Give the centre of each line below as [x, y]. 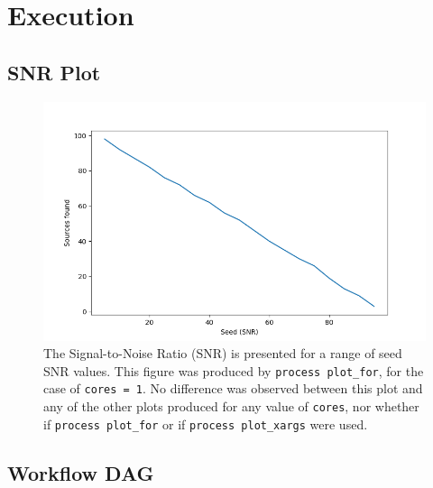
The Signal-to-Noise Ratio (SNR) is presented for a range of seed [223, 353]
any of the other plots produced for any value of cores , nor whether [231, 406]
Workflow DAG [81, 472]
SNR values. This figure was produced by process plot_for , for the [234, 370]
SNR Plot [54, 72]
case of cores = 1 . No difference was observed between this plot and [233, 388]
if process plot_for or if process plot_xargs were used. [206, 424]
